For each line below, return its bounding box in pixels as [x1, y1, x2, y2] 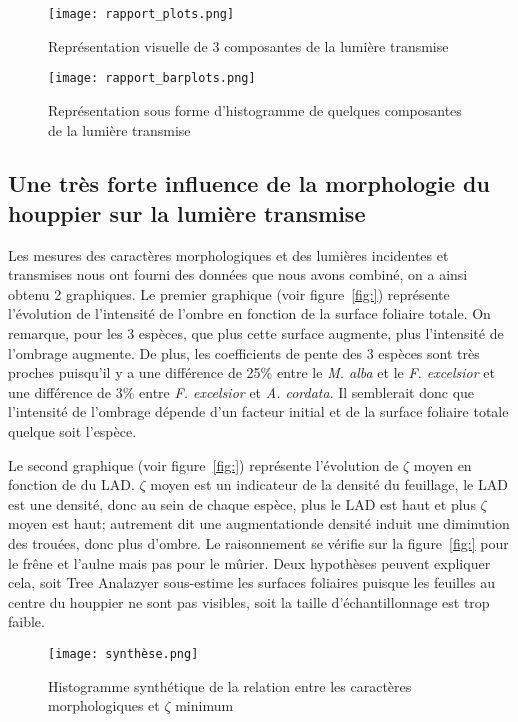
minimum [175, 695, 234, 716]
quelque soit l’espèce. [8, 421, 137, 442]
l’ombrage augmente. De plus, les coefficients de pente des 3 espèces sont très [8, 342, 480, 363]
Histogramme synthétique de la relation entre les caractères [48, 675, 412, 696]
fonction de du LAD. [8, 474, 135, 495]
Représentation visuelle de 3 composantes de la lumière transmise [48, 35, 449, 56]
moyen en [413, 454, 472, 475]
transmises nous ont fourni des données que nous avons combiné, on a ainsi [8, 264, 468, 285]
